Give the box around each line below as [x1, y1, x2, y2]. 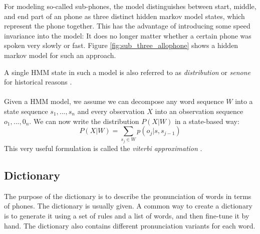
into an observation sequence [155, 105, 243, 116]
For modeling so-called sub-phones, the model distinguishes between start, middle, [4, 1, 256, 11]
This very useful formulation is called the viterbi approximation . [4, 143, 202, 153]
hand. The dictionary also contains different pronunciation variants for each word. [4, 220, 255, 230]
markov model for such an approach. [4, 49, 116, 60]
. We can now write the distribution [29, 115, 139, 126]
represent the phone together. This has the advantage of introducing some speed [4, 20, 250, 31]
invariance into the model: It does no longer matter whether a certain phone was [4, 30, 251, 40]
